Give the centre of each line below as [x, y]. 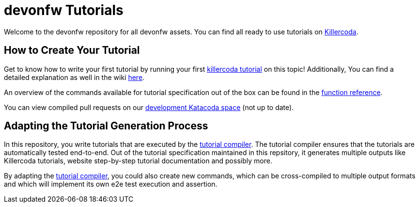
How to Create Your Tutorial [72, 50]
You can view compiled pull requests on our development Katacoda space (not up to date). [149, 107]
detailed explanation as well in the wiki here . [74, 77]
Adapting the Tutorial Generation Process [106, 126]
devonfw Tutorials [64, 10]
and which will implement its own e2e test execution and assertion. [111, 184]
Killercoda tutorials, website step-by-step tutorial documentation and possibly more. [138, 161]
